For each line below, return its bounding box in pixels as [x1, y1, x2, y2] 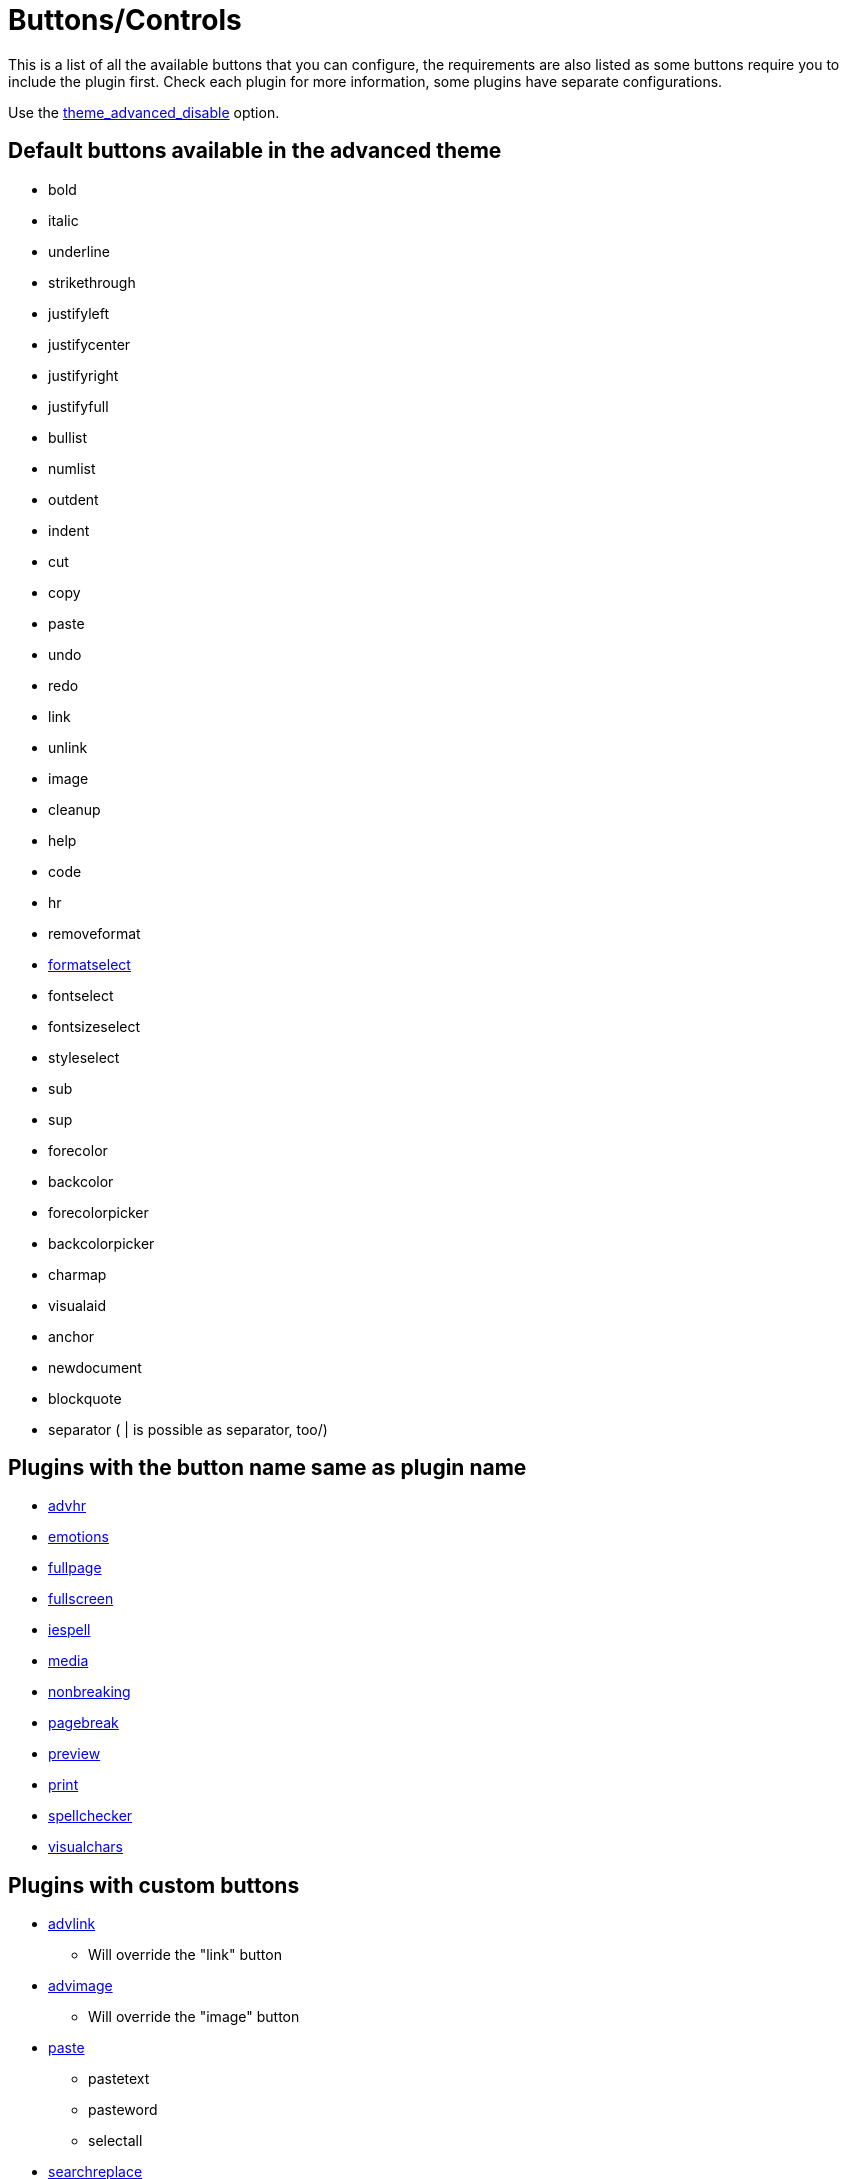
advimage [48, 1977, 113, 1995]
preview [48, 1745, 101, 1763]
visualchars [48, 1838, 123, 1856]
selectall [88, 2132, 143, 2150]
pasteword [88, 2101, 158, 2119]
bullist [48, 428, 87, 446]
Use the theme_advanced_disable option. [8, 103, 280, 121]
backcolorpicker [48, 1234, 155, 1252]
